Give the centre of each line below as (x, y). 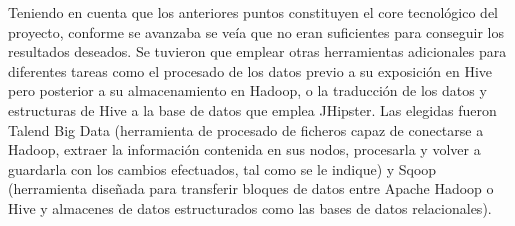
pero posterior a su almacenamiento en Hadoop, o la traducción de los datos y (247, 90)
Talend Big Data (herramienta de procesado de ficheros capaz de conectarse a (246, 129)
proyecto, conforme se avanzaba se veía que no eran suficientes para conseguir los (256, 31)
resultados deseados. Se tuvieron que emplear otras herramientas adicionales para (257, 51)
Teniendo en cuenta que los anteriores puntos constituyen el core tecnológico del (253, 12)
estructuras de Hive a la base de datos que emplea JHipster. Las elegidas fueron (252, 109)
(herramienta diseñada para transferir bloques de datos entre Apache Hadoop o (251, 188)
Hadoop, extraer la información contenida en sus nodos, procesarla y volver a (244, 149)
